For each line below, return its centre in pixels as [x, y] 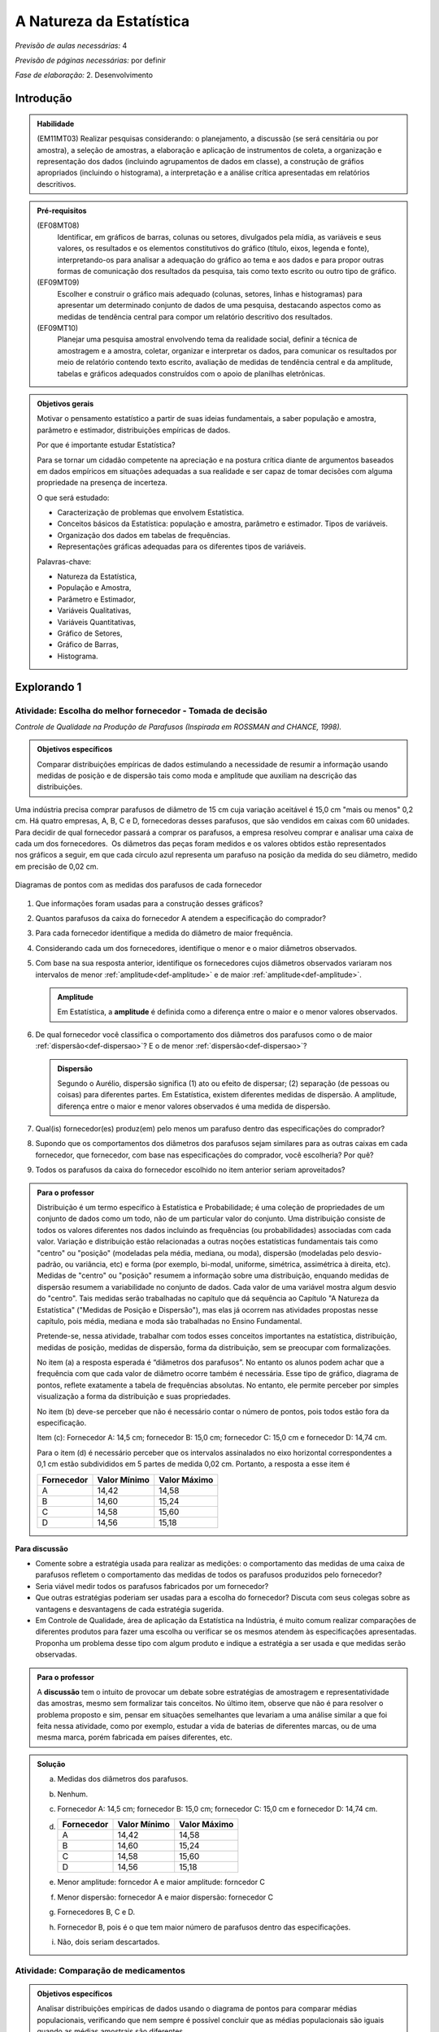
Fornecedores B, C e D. [96, 1912]
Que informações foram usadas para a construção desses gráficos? [149, 903]
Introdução [43, 99]
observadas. [56, 1655]
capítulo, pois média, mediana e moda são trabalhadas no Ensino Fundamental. [170, 1321]
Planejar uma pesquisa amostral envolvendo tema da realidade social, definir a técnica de [207, 339]
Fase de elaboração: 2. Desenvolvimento [84, 75]
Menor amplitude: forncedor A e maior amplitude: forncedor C [161, 1882]
